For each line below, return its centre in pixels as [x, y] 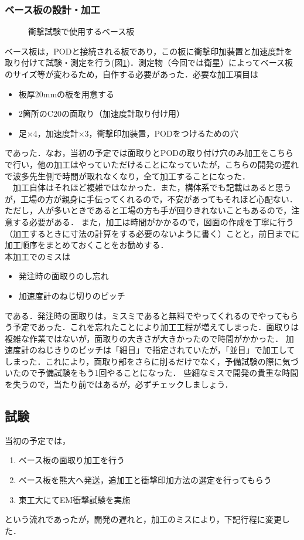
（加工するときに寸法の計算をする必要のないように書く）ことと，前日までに [152, 233]
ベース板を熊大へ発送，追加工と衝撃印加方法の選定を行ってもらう [145, 480]
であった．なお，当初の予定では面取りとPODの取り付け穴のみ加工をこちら [149, 153]
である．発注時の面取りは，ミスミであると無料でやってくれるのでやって [144, 315]
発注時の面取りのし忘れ [64, 276]
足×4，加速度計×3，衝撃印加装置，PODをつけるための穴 [128, 133]
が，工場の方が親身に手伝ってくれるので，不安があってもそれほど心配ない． [151, 198]
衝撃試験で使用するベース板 [81, 31]
